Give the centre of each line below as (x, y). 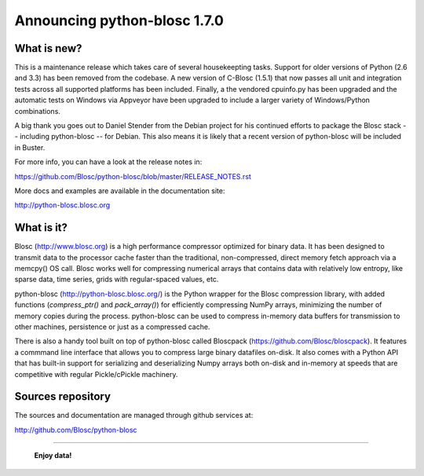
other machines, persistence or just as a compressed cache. (112, 327)
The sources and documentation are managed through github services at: (134, 416)
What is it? (41, 228)
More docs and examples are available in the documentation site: (120, 190)
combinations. (37, 111)
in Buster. (30, 147)
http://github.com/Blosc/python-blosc (76, 430)
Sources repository (63, 397)
